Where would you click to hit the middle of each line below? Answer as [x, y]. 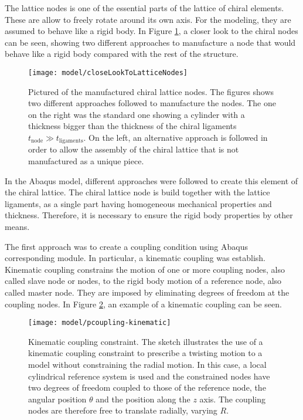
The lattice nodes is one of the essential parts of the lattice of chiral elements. [144, 8]
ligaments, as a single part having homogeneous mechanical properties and [138, 203]
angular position [57, 399]
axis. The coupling [233, 399]
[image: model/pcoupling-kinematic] [100, 323]
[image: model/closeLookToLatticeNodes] [108, 72]
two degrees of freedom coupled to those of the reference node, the [147, 387]
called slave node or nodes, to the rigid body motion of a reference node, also [143, 281]
